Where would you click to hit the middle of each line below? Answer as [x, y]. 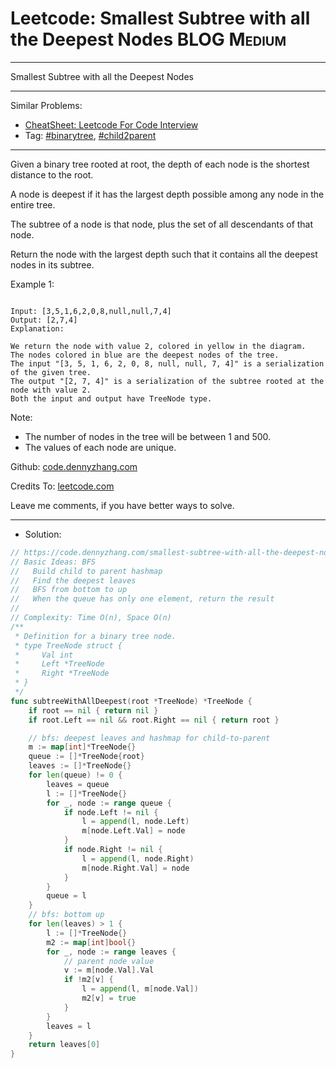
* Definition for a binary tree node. [95, 636]
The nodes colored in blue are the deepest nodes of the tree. [145, 355]
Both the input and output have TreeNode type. [111, 398]
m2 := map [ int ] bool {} [91, 942]
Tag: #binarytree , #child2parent [90, 135]
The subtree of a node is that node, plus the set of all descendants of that [162, 224]
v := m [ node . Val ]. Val [109, 970]
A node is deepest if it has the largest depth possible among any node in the [167, 194]
